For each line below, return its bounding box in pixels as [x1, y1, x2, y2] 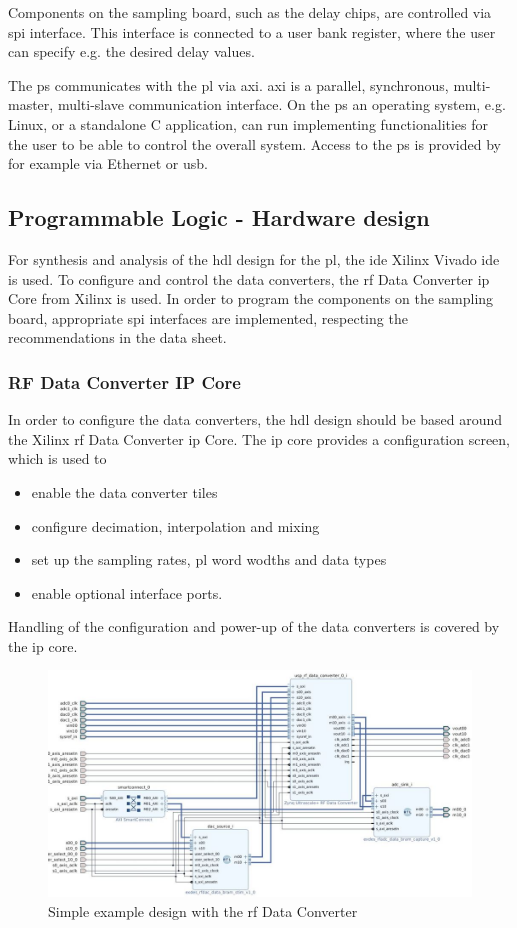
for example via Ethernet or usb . [8, 153, 208, 174]
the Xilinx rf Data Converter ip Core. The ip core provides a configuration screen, [8, 428, 510, 449]
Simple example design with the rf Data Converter [48, 900, 358, 921]
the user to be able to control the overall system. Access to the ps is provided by [8, 133, 501, 154]
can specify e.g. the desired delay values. [8, 41, 255, 62]
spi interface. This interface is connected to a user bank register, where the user [8, 21, 496, 42]
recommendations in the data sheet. [8, 327, 227, 348]
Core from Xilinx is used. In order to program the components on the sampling [8, 288, 494, 309]
